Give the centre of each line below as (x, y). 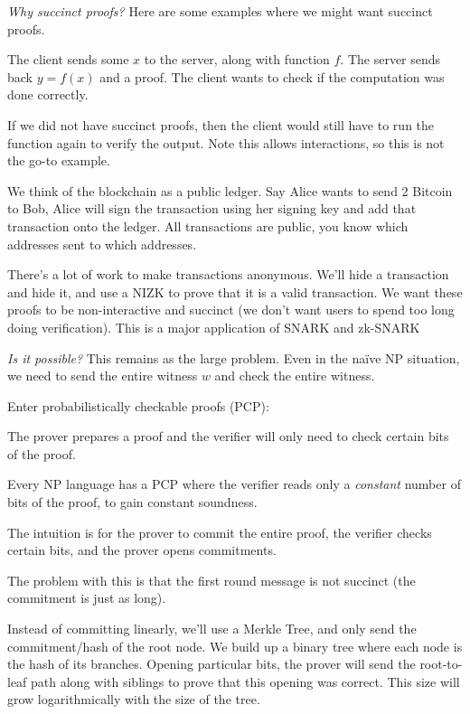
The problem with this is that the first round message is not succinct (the (211, 580)
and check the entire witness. (295, 376)
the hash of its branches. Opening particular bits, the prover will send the (211, 664)
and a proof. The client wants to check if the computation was (272, 76)
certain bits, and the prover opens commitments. (142, 550)
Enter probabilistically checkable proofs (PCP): (138, 405)
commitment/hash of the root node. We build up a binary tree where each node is (235, 646)
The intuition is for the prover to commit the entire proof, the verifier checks (220, 532)
